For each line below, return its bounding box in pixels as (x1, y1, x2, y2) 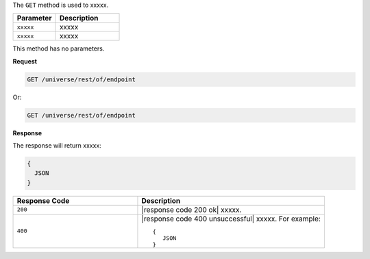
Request (12, 57, 38, 65)
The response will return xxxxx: (12, 141, 102, 150)
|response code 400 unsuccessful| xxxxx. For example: (141, 214, 321, 223)
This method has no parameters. (12, 44, 105, 53)
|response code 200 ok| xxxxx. (141, 205, 242, 215)
